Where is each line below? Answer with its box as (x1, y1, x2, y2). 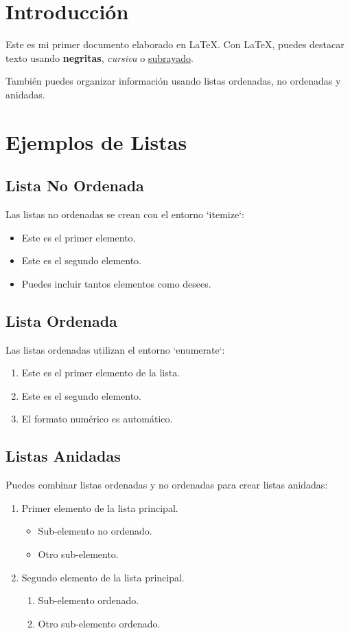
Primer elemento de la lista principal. (21, 500, 178, 515)
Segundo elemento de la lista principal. (21, 570, 185, 584)
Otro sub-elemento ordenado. (38, 616, 161, 630)
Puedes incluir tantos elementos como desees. (21, 276, 211, 290)
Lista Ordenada (5, 310, 117, 331)
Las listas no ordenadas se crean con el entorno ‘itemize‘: (5, 207, 244, 222)
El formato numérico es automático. (21, 411, 173, 426)
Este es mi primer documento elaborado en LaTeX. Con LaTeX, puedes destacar (5, 37, 345, 52)
